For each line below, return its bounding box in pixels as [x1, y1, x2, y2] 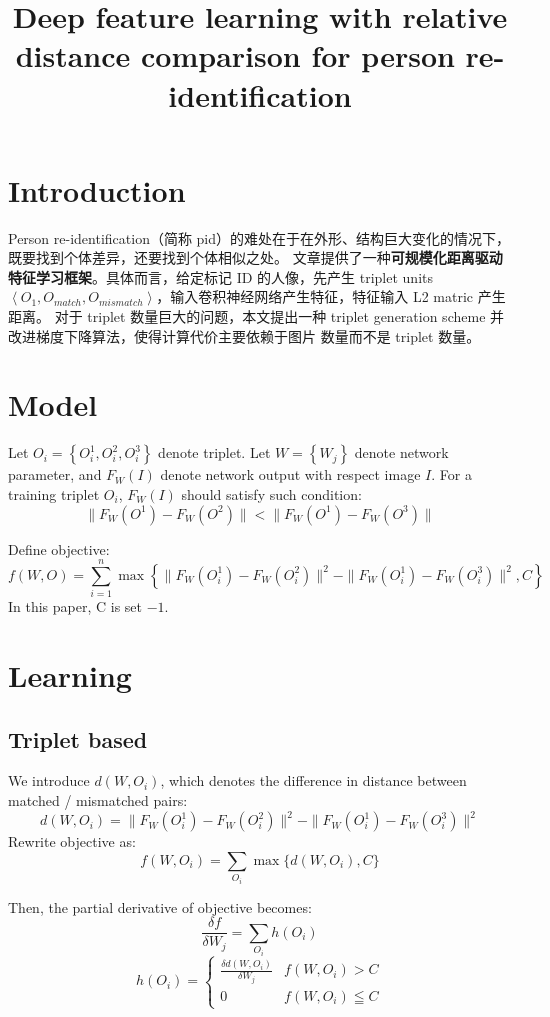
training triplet [8, 483, 100, 504]
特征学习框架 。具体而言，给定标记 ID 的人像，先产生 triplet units [8, 266, 433, 287]
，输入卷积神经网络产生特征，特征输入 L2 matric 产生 [156, 286, 506, 307]
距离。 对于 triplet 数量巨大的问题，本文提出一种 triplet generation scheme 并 [8, 306, 505, 327]
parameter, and [8, 464, 102, 485]
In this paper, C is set [8, 596, 143, 617]
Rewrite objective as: [8, 831, 136, 852]
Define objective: [8, 538, 110, 559]
